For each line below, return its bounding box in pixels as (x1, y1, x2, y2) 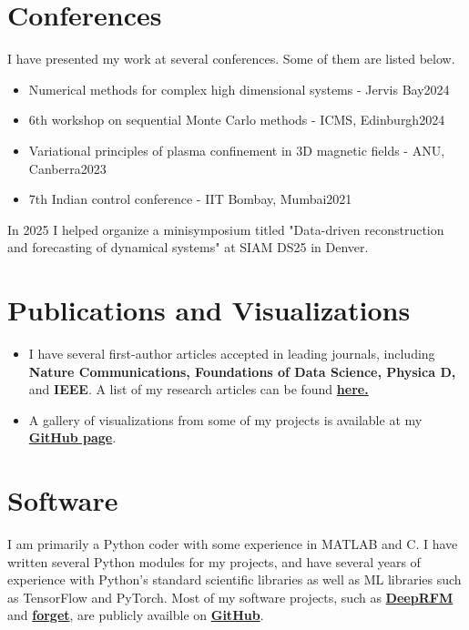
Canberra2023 (28, 158, 107, 178)
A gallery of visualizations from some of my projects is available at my (28, 410, 423, 429)
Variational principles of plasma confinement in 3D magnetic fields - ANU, (28, 140, 445, 159)
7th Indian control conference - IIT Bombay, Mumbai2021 (28, 189, 352, 208)
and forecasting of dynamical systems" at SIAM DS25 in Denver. (7, 238, 369, 257)
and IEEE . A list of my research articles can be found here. (28, 380, 369, 399)
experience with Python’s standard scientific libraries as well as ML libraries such (7, 570, 462, 589)
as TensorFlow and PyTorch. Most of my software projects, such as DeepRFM (7, 587, 454, 606)
